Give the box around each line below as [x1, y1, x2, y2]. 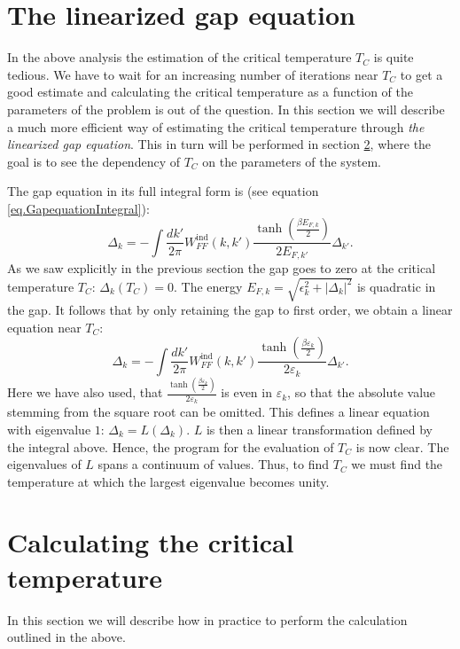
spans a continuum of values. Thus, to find [97, 455, 330, 473]
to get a [400, 65, 443, 83]
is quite [373, 48, 414, 66]
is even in [221, 383, 272, 402]
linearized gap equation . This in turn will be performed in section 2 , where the [7, 135, 432, 153]
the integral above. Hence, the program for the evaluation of [7, 437, 334, 456]
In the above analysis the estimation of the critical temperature [7, 48, 352, 66]
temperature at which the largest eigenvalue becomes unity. [7, 472, 330, 490]
